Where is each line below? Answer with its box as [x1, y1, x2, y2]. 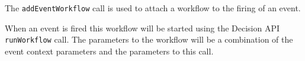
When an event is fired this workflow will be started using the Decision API [5, 21, 280, 34]
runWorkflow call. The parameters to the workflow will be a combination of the [5, 33, 293, 46]
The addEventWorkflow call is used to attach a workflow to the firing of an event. [5, 2, 301, 14]
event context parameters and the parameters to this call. [5, 44, 214, 57]
